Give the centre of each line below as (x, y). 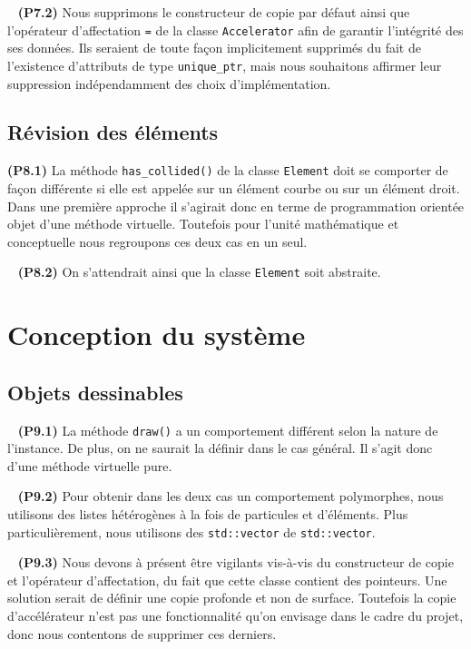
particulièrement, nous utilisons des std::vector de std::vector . (191, 531)
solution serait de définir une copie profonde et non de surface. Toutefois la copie (232, 598)
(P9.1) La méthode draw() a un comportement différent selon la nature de (228, 430)
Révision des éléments (113, 132)
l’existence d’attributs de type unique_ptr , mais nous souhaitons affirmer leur (225, 65)
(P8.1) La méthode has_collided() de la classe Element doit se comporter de (228, 170)
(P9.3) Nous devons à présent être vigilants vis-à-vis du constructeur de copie (235, 562)
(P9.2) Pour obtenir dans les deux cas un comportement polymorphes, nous (231, 496)
